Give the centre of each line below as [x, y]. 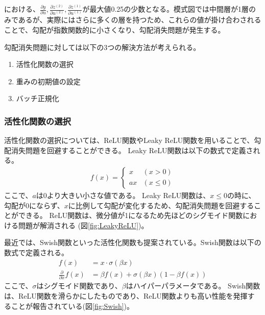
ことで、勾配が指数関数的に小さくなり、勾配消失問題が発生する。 [115, 29]
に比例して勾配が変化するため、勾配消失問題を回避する [161, 205]
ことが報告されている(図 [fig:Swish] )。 [73, 306]
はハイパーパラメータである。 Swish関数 [193, 286]
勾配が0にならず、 [34, 205]
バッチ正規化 [38, 98]
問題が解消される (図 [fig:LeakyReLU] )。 [83, 225]
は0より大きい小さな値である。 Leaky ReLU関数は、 [123, 195]
